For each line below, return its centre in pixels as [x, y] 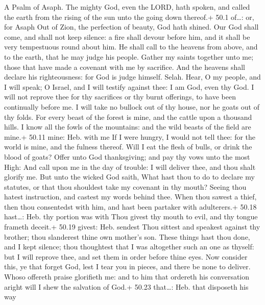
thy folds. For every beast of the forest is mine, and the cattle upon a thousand [128, 117]
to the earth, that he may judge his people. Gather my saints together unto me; [129, 56]
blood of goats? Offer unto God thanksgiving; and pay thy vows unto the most [127, 156]
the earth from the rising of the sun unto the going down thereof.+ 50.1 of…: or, [129, 17]
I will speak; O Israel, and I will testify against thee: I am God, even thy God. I [129, 86]
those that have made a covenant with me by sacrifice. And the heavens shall [125, 67]
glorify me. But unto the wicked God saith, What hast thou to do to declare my [129, 177]
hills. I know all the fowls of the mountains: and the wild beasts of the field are [128, 127]
